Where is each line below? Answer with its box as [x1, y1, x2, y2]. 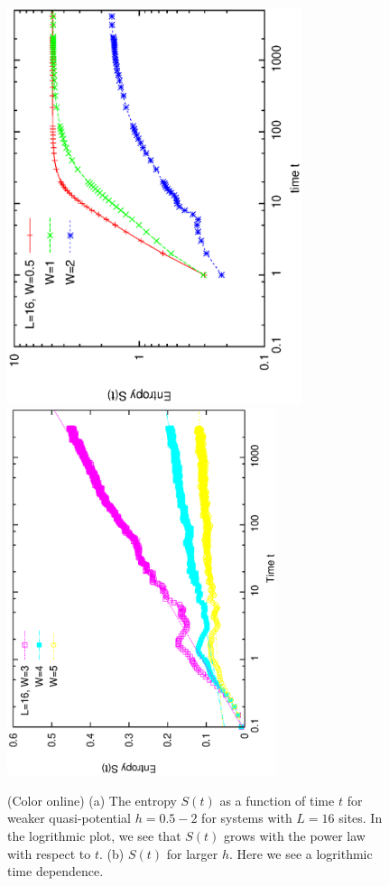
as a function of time [219, 790, 335, 809]
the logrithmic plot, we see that [7, 826, 181, 844]
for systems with [201, 808, 292, 827]
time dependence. [7, 862, 104, 881]
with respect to [7, 844, 91, 863]
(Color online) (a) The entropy [7, 790, 177, 809]
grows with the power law [224, 826, 366, 844]
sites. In [338, 808, 383, 827]
